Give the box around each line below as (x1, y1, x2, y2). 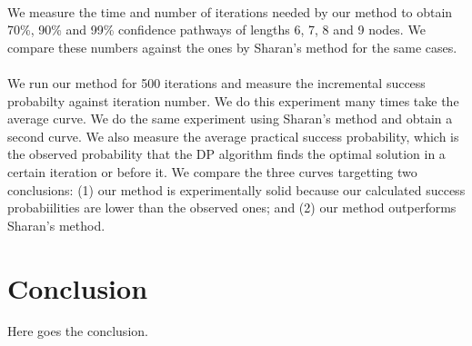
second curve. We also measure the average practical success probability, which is (7, 126, 459, 145)
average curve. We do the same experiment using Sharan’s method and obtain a (7, 109, 453, 128)
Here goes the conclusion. (7, 321, 148, 341)
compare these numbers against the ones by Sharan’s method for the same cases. (7, 37, 457, 56)
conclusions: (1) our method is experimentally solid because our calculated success (7, 180, 466, 199)
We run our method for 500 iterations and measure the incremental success (7, 73, 426, 92)
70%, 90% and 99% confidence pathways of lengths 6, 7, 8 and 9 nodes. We (7, 20, 426, 39)
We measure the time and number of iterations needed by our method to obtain (7, 2, 453, 21)
